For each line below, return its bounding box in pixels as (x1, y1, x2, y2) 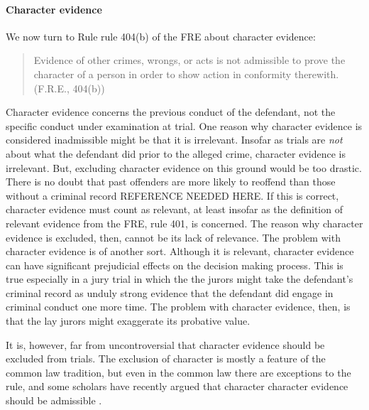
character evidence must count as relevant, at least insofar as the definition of (6, 202, 343, 217)
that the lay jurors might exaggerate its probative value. (6, 313, 250, 328)
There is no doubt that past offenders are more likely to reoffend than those (6, 174, 336, 189)
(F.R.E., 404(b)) (33, 80, 105, 95)
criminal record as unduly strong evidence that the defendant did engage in (6, 285, 334, 300)
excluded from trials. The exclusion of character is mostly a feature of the (6, 351, 326, 366)
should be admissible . (6, 393, 102, 408)
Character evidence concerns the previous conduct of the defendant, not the (6, 104, 336, 119)
